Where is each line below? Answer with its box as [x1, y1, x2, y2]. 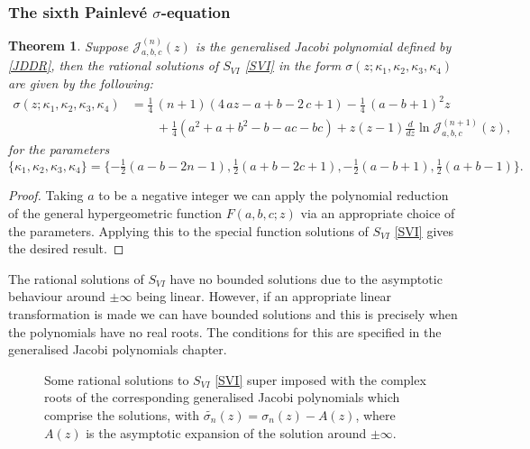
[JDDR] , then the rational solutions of [8, 56, 219, 75]
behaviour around [8, 287, 105, 306]
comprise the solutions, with [44, 405, 200, 424]
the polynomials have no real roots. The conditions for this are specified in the [8, 322, 442, 341]
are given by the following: [8, 74, 153, 93]
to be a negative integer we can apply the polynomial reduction [98, 186, 449, 205]
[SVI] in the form [244, 56, 342, 75]
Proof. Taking [8, 186, 84, 205]
